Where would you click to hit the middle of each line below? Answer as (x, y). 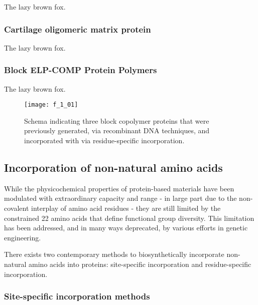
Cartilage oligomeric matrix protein (78, 29)
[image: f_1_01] (51, 105)
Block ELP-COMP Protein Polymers (81, 70)
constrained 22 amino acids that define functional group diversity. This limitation (129, 218)
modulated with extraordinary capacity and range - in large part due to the (120, 198)
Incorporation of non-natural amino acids (113, 168)
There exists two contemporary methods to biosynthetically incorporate (114, 254)
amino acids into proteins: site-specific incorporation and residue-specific (140, 264)
